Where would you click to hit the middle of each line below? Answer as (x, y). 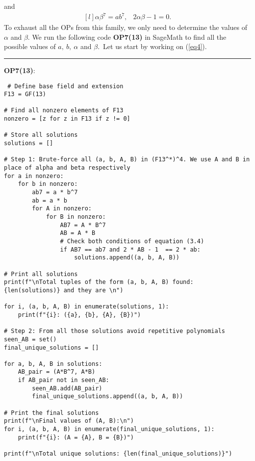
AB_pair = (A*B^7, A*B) (57, 372)
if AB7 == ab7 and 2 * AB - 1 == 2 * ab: (130, 249)
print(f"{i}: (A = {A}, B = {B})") (76, 437)
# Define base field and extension (65, 86)
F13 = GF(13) (25, 94)
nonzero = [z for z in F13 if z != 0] (67, 119)
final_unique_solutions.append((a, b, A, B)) (108, 397)
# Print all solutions (41, 274)
